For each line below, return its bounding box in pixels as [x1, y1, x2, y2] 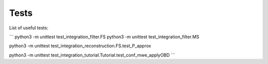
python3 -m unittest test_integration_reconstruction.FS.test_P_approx [9, 43, 151, 49]
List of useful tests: [9, 25, 49, 31]
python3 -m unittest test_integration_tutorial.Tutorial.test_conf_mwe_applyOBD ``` [9, 52, 176, 58]
